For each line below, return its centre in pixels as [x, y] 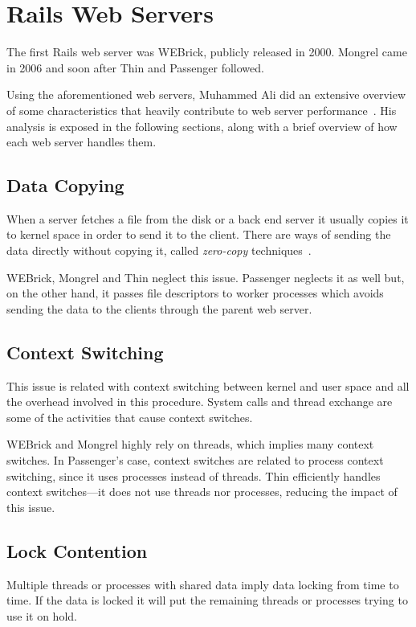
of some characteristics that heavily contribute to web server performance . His [202, 110]
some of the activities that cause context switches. [130, 417]
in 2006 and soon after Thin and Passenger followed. [135, 67]
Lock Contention [77, 550]
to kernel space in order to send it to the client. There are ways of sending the [199, 234]
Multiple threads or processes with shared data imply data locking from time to [203, 584]
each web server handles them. [82, 142]
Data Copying [65, 185]
